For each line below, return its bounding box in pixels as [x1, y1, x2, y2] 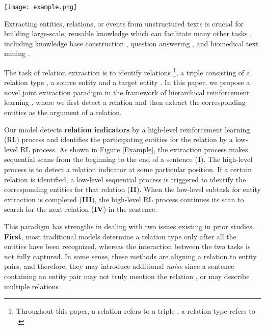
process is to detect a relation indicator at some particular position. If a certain [4, 164, 252, 175]
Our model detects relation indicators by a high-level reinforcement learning [4, 124, 250, 134]
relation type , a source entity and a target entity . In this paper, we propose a [4, 77, 250, 88]
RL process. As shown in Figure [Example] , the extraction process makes [20, 144, 248, 154]
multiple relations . [4, 281, 63, 291]
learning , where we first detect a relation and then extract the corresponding [4, 97, 246, 107]
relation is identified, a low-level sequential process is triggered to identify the [4, 174, 246, 184]
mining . [4, 48, 30, 59]
